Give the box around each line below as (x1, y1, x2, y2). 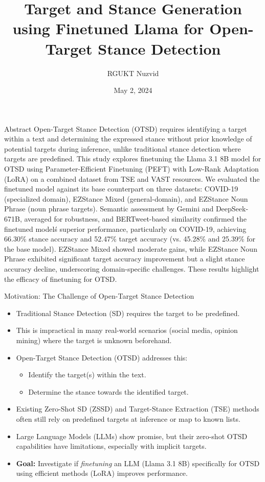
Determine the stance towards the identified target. (28, 386, 189, 397)
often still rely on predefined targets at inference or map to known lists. (16, 413, 240, 424)
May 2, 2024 (114, 85, 152, 95)
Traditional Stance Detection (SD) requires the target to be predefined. (16, 307, 240, 318)
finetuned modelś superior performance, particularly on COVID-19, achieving (4, 223, 247, 234)
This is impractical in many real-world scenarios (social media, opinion (16, 325, 238, 335)
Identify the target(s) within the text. (28, 369, 146, 380)
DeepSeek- (215, 203, 249, 214)
